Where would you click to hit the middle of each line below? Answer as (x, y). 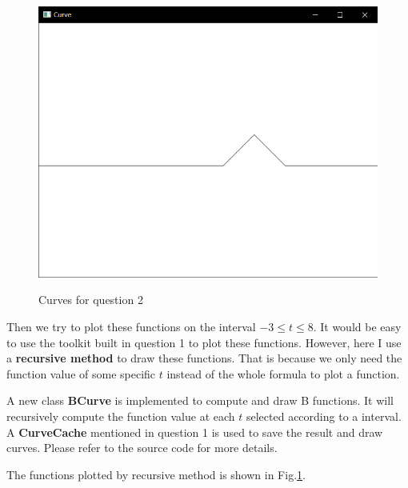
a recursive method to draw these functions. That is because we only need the (204, 358)
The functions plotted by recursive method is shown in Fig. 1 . (156, 474)
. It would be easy (357, 326)
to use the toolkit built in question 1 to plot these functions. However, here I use (204, 342)
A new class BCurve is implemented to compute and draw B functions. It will (200, 400)
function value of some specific (81, 373)
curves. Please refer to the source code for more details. (142, 448)
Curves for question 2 (91, 300)
